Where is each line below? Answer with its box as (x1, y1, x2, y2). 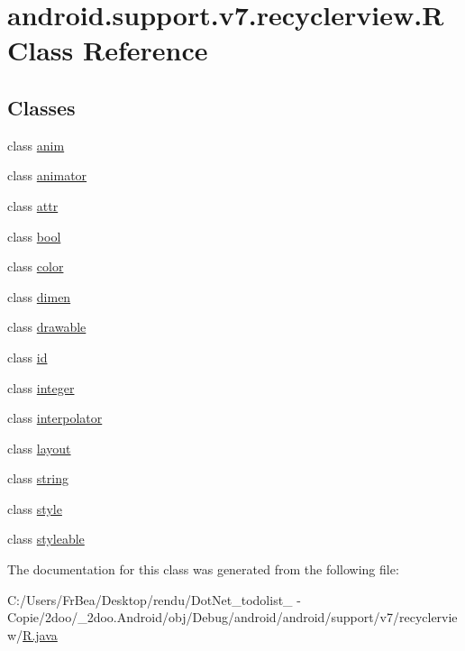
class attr (7, 196, 59, 215)
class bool (7, 226, 61, 245)
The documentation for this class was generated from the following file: (7, 560, 399, 579)
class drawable (7, 317, 87, 336)
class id (7, 347, 48, 366)
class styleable (7, 529, 85, 548)
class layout (7, 438, 71, 457)
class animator (7, 166, 87, 185)
